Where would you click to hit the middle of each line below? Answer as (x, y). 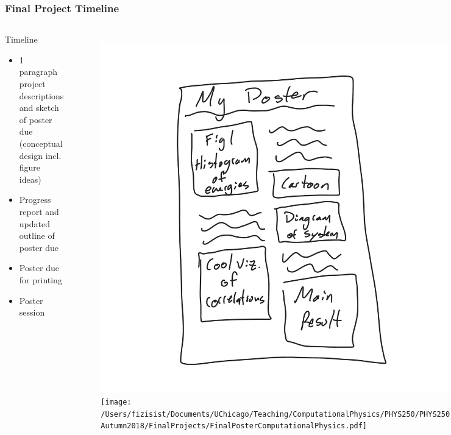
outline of (37, 235)
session (32, 312)
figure (30, 167)
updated (34, 223)
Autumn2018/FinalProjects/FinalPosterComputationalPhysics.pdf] (234, 426)
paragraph (38, 72)
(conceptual (41, 143)
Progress (35, 200)
